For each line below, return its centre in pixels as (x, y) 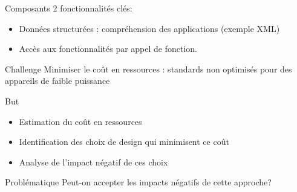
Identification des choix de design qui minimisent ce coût (124, 142)
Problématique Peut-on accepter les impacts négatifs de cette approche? (138, 182)
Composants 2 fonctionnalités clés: (69, 8)
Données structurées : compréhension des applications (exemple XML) (149, 28)
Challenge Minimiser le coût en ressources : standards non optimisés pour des (148, 69)
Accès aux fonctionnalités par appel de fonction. (108, 49)
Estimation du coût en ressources (80, 121)
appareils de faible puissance (57, 81)
